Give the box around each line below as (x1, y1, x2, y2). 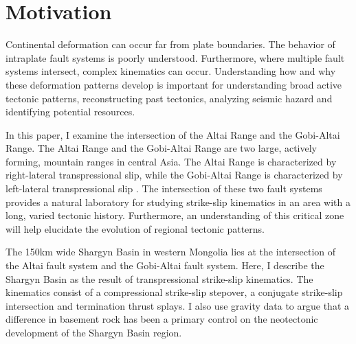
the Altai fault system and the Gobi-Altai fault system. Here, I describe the (5, 258, 324, 273)
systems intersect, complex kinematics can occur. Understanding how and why (5, 64, 336, 78)
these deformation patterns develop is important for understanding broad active (5, 77, 342, 91)
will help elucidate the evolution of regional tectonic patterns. (5, 221, 265, 236)
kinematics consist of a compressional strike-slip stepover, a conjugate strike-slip (5, 285, 343, 299)
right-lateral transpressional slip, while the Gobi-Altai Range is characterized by (5, 168, 343, 182)
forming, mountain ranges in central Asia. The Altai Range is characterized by (5, 154, 337, 168)
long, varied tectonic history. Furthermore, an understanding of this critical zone (5, 208, 344, 222)
